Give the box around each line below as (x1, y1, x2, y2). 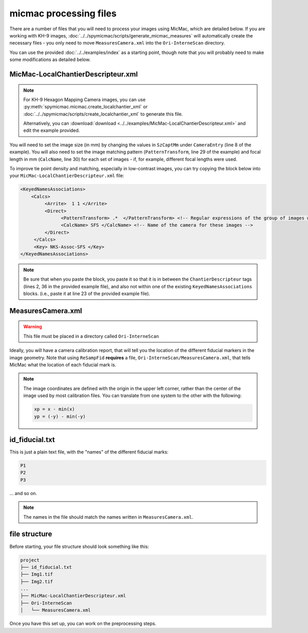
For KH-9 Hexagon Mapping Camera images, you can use (23, 96, 146, 103)
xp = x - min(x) (34, 406, 75, 412)
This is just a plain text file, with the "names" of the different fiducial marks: (9, 449, 169, 455)
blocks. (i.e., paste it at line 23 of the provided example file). (23, 290, 150, 297)
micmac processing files (9, 8, 117, 19)
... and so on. (9, 490, 37, 496)
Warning (23, 324, 42, 330)
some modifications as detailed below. (9, 56, 91, 63)
